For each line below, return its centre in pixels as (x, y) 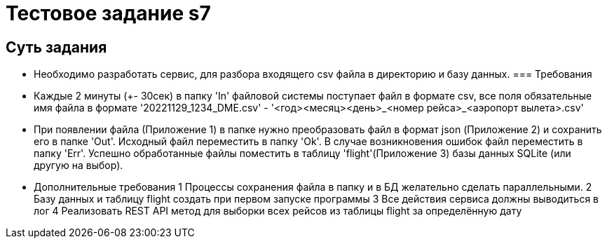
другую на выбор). (79, 165)
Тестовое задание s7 (108, 13)
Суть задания (56, 47)
